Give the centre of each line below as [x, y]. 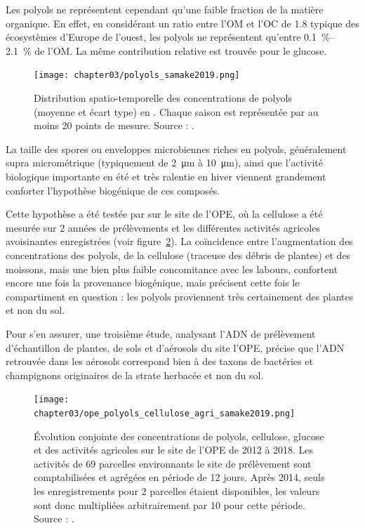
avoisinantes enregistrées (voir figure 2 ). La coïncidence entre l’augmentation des [179, 241]
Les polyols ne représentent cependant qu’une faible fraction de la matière [165, 9]
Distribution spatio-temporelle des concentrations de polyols [163, 98]
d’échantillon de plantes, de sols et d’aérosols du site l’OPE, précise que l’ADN [175, 347]
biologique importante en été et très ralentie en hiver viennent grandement [166, 176]
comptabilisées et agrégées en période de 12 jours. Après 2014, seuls [179, 477]
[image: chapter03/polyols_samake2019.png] [137, 75]
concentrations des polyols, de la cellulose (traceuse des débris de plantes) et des [178, 255]
